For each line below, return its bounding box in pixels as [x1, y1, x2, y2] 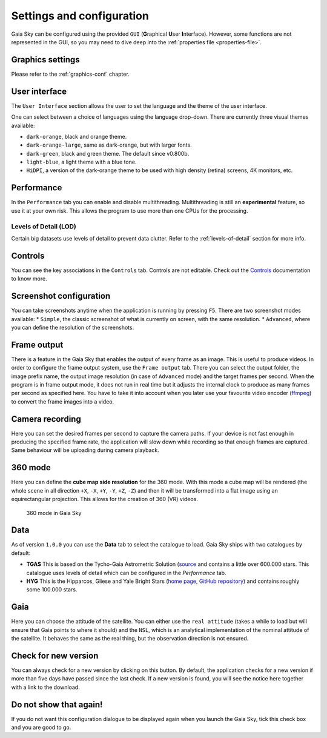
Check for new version [11, 650, 99, 660]
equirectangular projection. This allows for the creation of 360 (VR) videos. [11, 496, 198, 503]
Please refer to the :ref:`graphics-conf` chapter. [11, 70, 130, 78]
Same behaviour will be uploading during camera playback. [11, 447, 160, 454]
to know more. [11, 275, 48, 282]
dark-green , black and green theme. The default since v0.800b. [26, 150, 190, 157]
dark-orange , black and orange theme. [26, 133, 127, 140]
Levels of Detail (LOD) [11, 222, 77, 230]
